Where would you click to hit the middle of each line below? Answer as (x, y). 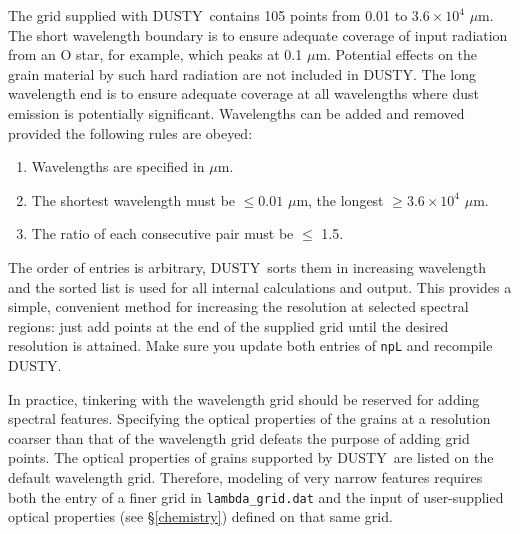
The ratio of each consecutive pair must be (162, 233)
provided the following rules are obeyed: (130, 132)
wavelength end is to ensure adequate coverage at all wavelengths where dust (243, 93)
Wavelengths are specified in (118, 166)
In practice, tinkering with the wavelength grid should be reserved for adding (244, 398)
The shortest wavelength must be (133, 199)
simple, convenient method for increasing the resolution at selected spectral (238, 306)
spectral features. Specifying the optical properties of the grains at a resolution (249, 418)
